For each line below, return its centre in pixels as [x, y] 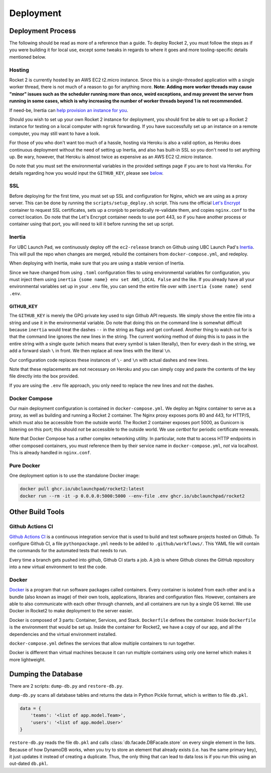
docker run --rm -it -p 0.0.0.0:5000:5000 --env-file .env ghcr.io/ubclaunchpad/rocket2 [132, 496]
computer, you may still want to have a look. [55, 134]
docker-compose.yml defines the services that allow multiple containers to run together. [102, 643]
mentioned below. [28, 57]
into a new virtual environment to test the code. [58, 567]
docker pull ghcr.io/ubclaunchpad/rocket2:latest [82, 489]
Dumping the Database [46, 674]
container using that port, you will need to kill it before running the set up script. [92, 224]
